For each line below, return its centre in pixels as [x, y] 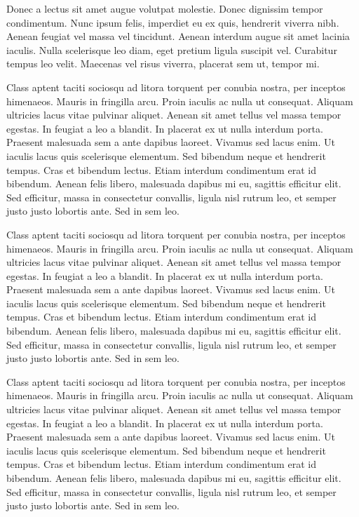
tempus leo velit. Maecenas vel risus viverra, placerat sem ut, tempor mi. [163, 63]
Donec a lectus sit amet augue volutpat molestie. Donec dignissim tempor [165, 8]
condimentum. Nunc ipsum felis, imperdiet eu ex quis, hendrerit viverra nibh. [173, 22]
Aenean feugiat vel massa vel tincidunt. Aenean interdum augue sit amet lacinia [178, 36]
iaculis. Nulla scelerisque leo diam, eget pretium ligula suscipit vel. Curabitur [172, 49]
